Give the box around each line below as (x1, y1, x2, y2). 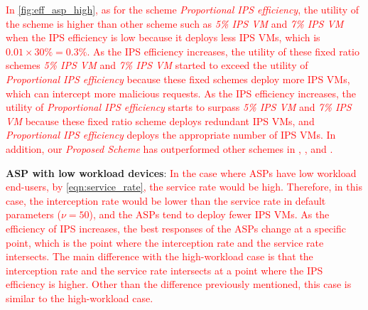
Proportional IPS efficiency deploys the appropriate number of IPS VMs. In (6, 127, 336, 142)
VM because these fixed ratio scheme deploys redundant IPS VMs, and (6, 113, 315, 128)
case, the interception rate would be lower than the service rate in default (6, 193, 326, 208)
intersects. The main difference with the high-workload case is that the (6, 249, 313, 264)
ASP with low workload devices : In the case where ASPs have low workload (6, 165, 357, 180)
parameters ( (6, 207, 61, 222)
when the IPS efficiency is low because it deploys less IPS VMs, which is (6, 30, 320, 45)
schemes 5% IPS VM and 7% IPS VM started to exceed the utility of (6, 58, 308, 73)
